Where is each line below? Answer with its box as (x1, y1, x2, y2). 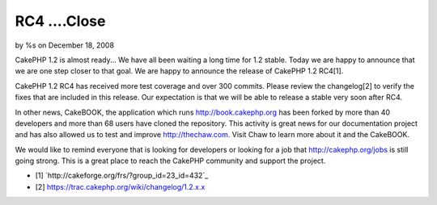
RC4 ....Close (15, 12, 106, 30)
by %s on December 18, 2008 (15, 40, 115, 50)
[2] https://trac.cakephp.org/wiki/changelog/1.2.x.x (35, 182, 206, 191)
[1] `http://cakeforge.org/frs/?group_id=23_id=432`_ (35, 170, 209, 181)
